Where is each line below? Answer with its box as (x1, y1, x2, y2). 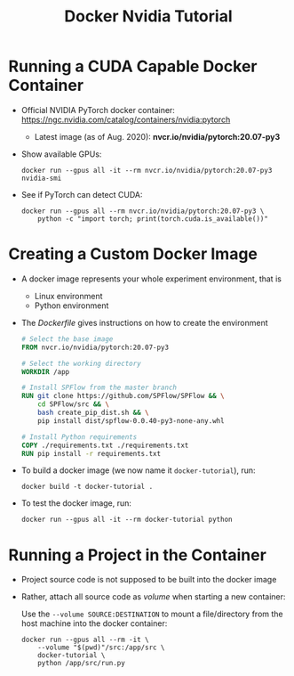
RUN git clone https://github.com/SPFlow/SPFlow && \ (20, 392, 225, 401)
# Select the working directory (20, 359, 141, 368)
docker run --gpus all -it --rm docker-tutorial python (20, 515, 233, 525)
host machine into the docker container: (20, 618, 168, 629)
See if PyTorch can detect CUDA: (20, 189, 143, 200)
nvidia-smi (20, 174, 62, 183)
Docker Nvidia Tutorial (64, 6, 233, 27)
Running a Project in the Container (8, 545, 267, 565)
